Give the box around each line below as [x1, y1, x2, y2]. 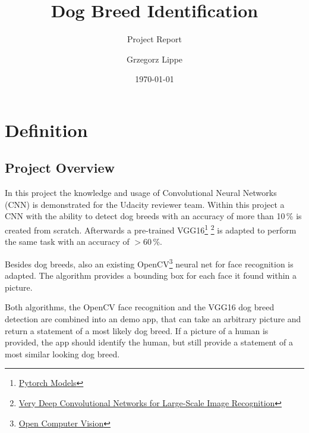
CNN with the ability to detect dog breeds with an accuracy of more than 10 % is [5, 210, 302, 222]
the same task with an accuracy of [5, 235, 130, 248]
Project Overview [5, 158, 115, 177]
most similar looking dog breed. [5, 347, 120, 360]
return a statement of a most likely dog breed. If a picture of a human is [5, 324, 269, 337]
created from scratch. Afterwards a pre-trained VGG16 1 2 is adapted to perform [5, 222, 297, 236]
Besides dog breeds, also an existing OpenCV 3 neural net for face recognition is [5, 256, 294, 270]
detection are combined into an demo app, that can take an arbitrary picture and [5, 312, 301, 325]
